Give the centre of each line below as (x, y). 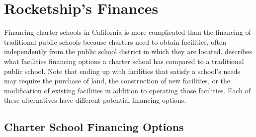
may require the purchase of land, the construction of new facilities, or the (117, 81)
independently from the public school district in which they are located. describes (128, 51)
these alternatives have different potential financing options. (95, 100)
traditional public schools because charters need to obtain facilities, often (115, 41)
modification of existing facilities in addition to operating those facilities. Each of (128, 90)
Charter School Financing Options (94, 127)
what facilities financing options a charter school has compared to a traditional (124, 61)
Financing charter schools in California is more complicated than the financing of (128, 32)
